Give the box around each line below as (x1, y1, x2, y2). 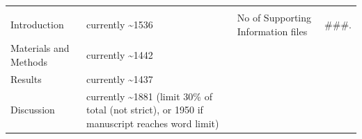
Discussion (10, 102, 55, 117)
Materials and (10, 41, 70, 55)
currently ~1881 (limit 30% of (86, 89, 212, 103)
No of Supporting (237, 10, 312, 24)
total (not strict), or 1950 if (86, 102, 203, 117)
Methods (10, 55, 47, 69)
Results (10, 71, 42, 86)
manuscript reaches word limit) (86, 115, 219, 130)
